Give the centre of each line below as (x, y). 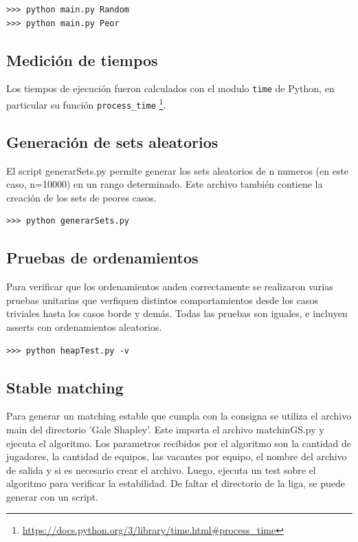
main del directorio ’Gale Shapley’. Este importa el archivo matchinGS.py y (165, 429)
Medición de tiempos (82, 59)
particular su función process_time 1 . (86, 104)
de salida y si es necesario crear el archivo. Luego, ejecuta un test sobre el (161, 469)
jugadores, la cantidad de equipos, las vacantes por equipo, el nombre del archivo (177, 456)
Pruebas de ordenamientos (102, 258)
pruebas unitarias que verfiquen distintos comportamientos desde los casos (162, 300)
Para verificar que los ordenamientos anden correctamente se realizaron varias (170, 286)
